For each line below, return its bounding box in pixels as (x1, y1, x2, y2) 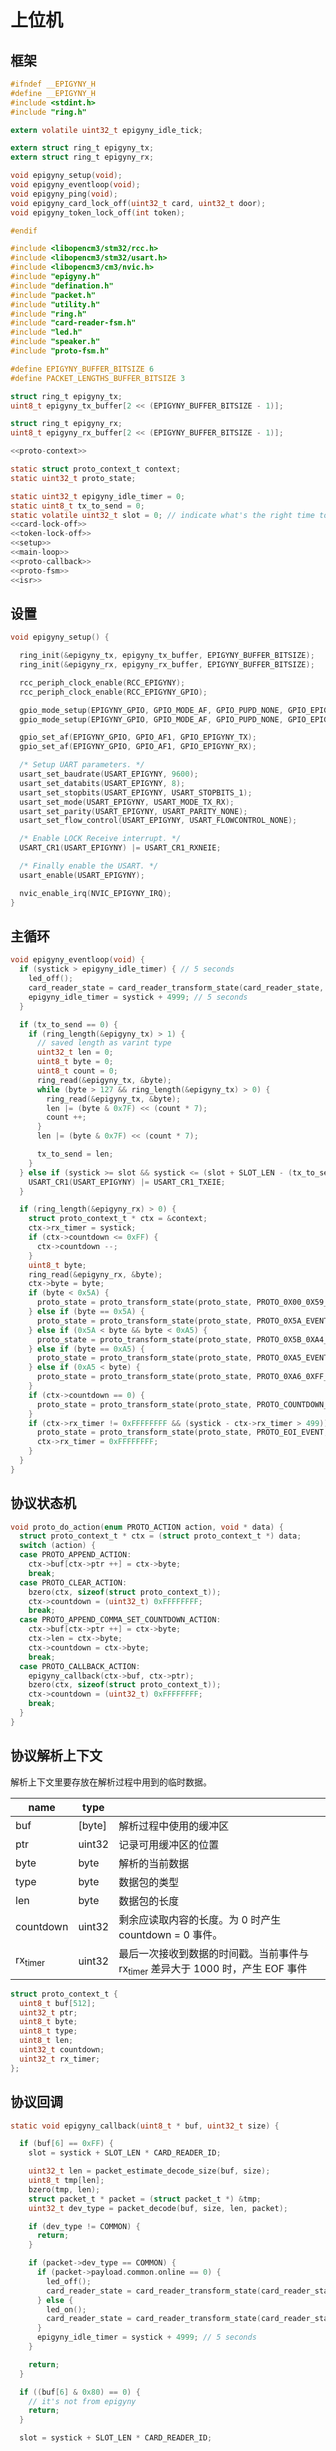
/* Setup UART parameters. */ (19, 760, 145, 770)
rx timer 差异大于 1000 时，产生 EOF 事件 (118, 1961, 308, 1977)
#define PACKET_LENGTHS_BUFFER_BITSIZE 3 (10, 373, 186, 383)
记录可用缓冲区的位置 (118, 1837, 220, 1851)
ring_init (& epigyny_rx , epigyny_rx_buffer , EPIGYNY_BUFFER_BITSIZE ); (19, 660, 315, 670)
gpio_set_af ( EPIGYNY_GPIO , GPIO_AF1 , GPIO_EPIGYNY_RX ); (19, 742, 257, 752)
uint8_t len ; (19, 2036, 74, 2046)
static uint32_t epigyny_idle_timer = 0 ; (10, 491, 186, 501)
